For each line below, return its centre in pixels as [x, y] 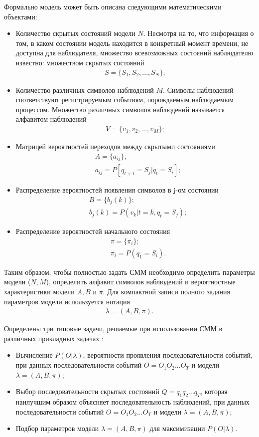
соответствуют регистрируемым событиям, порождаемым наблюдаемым [125, 100]
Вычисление [34, 355]
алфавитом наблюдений [51, 119]
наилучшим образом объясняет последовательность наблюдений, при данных [132, 402]
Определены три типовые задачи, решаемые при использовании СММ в [113, 328]
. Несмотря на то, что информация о [198, 33]
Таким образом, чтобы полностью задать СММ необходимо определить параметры [129, 272]
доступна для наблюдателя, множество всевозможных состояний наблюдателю [134, 53]
